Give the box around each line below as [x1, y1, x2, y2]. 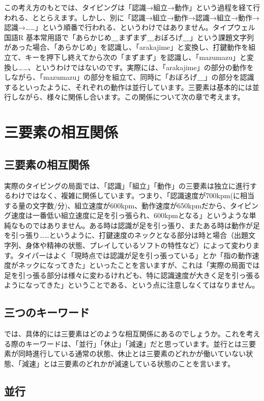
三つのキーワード [4, 304, 90, 320]
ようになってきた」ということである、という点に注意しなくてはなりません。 [4, 280, 259, 290]
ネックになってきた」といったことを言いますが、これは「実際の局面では [18, 260, 260, 270]
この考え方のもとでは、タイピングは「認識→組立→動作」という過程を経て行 [4, 2, 260, 12]
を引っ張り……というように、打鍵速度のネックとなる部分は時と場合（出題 [4, 230, 248, 240]
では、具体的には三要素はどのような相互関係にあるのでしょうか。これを [4, 328, 246, 339]
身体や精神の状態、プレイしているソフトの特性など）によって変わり [25, 240, 253, 251]
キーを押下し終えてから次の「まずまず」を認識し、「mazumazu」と [25, 51, 247, 62]
